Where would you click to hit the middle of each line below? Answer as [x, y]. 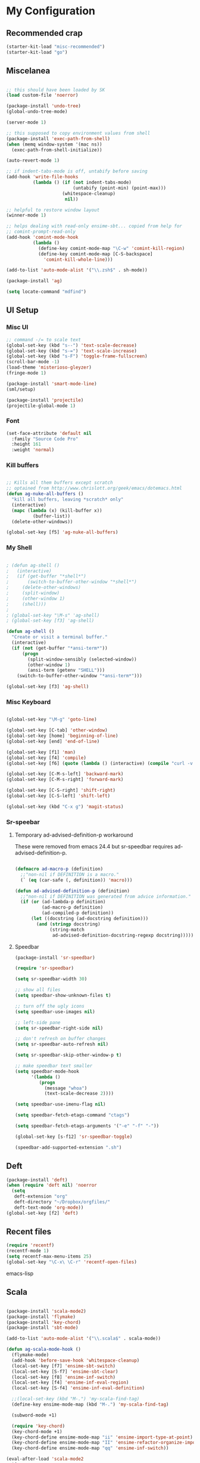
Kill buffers [23, 465]
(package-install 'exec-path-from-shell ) [58, 138]
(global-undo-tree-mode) [37, 112]
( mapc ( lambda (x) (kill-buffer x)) [57, 510]
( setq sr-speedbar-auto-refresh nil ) [62, 1044]
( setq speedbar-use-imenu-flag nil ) [60, 1104]
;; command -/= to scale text [44, 339]
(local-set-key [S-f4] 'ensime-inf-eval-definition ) [78, 1388]
